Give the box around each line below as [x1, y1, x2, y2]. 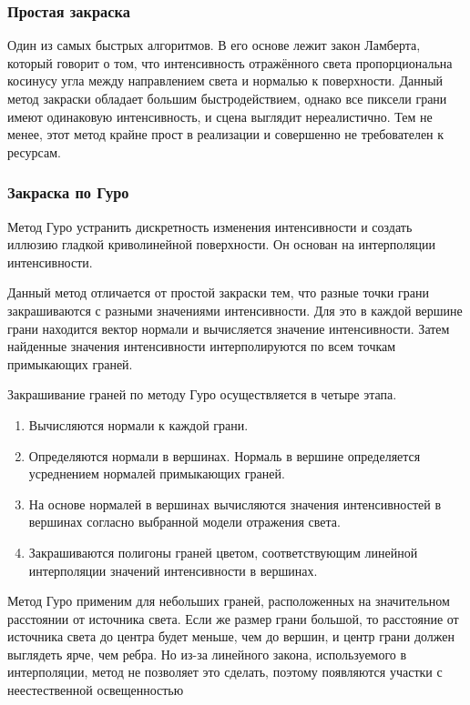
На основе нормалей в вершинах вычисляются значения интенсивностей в [28, 494, 441, 513]
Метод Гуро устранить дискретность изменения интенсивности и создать [7, 217, 413, 236]
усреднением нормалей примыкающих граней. [28, 464, 285, 483]
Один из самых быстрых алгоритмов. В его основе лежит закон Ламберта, [7, 35, 421, 55]
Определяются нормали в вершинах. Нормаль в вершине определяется [28, 446, 421, 465]
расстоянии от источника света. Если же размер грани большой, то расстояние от [7, 609, 459, 628]
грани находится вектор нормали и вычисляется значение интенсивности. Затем [7, 318, 450, 337]
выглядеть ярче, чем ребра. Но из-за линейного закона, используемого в [7, 644, 407, 663]
